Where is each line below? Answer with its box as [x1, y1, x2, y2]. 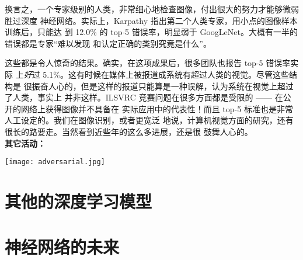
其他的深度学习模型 [5, 189, 152, 213]
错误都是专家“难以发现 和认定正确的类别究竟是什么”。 [5, 37, 211, 49]
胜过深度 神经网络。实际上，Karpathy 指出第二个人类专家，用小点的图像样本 [5, 14, 298, 26]
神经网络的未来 [5, 235, 120, 259]
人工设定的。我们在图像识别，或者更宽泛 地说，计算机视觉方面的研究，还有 [5, 114, 294, 126]
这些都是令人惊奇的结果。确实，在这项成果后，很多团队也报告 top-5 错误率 [5, 57, 291, 69]
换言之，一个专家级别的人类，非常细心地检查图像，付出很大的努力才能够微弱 [5, 3, 299, 15]
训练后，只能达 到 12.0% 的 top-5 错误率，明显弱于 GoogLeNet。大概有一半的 [5, 26, 298, 38]
